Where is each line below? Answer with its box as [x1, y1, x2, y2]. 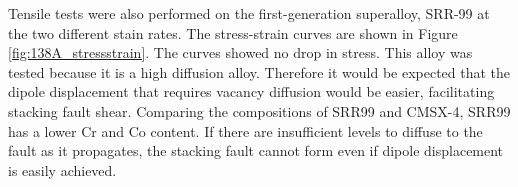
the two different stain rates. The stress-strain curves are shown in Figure [8, 22, 458, 43]
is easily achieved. [8, 159, 117, 180]
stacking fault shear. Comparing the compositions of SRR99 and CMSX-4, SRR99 [8, 100, 511, 121]
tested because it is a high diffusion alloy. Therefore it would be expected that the [8, 61, 511, 82]
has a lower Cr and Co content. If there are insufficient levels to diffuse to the [8, 120, 483, 141]
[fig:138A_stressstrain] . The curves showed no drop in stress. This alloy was [8, 42, 473, 63]
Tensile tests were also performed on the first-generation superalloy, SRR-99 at [8, 3, 490, 23]
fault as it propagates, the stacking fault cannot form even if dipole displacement [8, 140, 504, 161]
